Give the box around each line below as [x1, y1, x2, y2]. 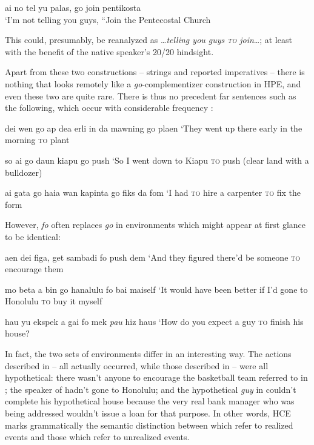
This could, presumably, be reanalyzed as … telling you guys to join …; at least [5, 33, 292, 46]
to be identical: [5, 230, 61, 243]
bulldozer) [5, 166, 42, 178]
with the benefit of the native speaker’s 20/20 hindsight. [5, 45, 214, 58]
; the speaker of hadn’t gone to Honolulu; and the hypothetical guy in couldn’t [5, 383, 296, 395]
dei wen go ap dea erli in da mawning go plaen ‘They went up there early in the [5, 121, 302, 134]
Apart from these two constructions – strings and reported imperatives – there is [5, 65, 305, 78]
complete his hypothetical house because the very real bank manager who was [5, 395, 295, 407]
